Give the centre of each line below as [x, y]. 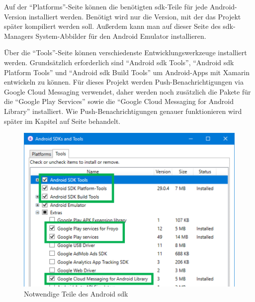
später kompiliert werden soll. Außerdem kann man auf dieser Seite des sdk [119, 26]
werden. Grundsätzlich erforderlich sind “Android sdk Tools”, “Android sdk [119, 62]
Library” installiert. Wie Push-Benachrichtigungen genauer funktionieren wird [123, 111]
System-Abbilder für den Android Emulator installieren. [121, 36]
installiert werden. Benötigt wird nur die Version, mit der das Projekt [135, 16]
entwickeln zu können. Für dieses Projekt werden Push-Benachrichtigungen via [124, 82]
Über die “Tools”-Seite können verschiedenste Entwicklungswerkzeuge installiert [126, 52]
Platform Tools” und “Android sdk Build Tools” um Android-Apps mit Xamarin [127, 72]
